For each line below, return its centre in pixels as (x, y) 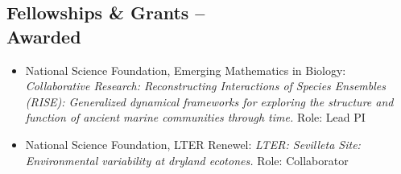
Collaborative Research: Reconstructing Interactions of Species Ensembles (205, 86)
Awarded (44, 36)
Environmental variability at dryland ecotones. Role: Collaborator (187, 160)
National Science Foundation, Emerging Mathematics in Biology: (186, 70)
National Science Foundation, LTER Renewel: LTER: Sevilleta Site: (193, 144)
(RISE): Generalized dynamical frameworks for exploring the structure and (209, 101)
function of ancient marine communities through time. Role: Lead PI (195, 117)
